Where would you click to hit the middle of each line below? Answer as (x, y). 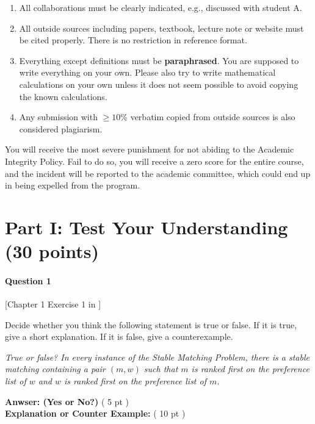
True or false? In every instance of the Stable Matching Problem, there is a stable (157, 357)
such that (161, 369)
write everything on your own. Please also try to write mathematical (147, 72)
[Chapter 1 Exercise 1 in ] (53, 304)
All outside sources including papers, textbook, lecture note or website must (161, 28)
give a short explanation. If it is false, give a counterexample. (119, 336)
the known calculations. (63, 96)
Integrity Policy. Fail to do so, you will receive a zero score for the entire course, (154, 161)
